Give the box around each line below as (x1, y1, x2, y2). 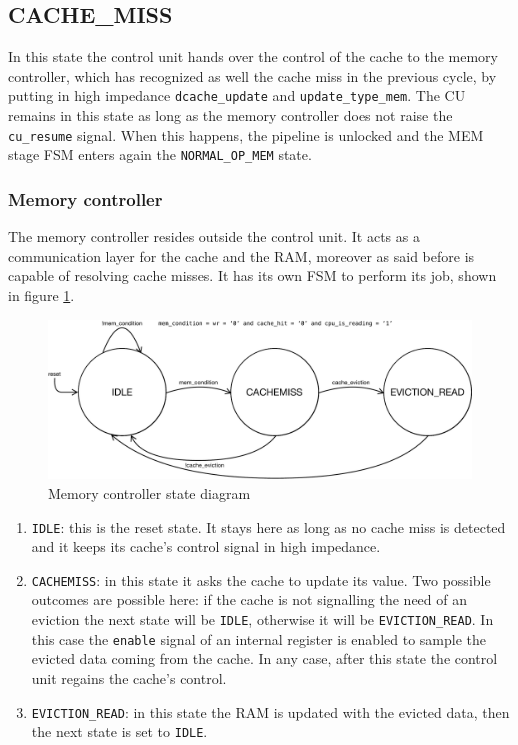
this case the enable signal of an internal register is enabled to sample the (31, 628, 486, 649)
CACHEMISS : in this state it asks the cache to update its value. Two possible (31, 569, 491, 590)
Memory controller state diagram (48, 482, 251, 503)
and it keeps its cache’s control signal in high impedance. (31, 536, 381, 557)
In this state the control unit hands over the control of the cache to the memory (8, 46, 498, 67)
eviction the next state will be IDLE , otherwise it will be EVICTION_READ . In (31, 609, 494, 630)
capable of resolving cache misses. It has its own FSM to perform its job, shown (8, 265, 497, 286)
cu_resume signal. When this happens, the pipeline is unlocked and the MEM (8, 124, 484, 145)
